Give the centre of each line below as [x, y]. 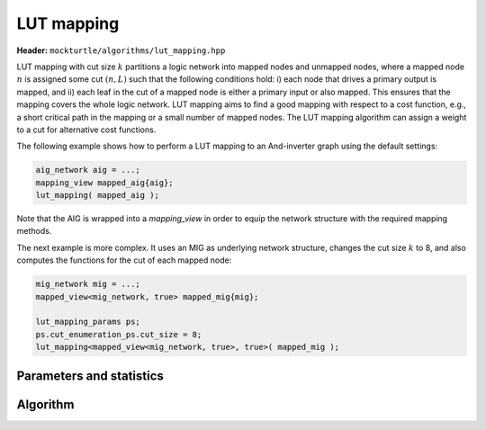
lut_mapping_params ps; [88, 322]
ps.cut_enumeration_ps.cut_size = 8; [119, 334]
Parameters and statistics [90, 376]
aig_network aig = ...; [88, 170]
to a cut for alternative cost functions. [86, 130]
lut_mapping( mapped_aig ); [97, 195]
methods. [34, 231]
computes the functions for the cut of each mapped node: [124, 260]
